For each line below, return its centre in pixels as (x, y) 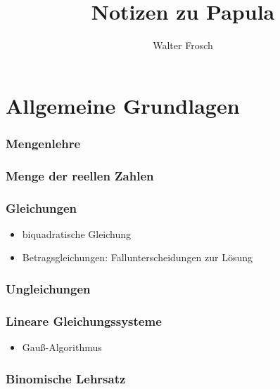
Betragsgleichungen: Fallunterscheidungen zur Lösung (138, 257)
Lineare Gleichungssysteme (84, 321)
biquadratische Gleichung (77, 233)
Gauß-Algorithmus (62, 347)
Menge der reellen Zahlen (80, 175)
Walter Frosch (183, 45)
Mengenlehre (43, 143)
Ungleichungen (48, 288)
